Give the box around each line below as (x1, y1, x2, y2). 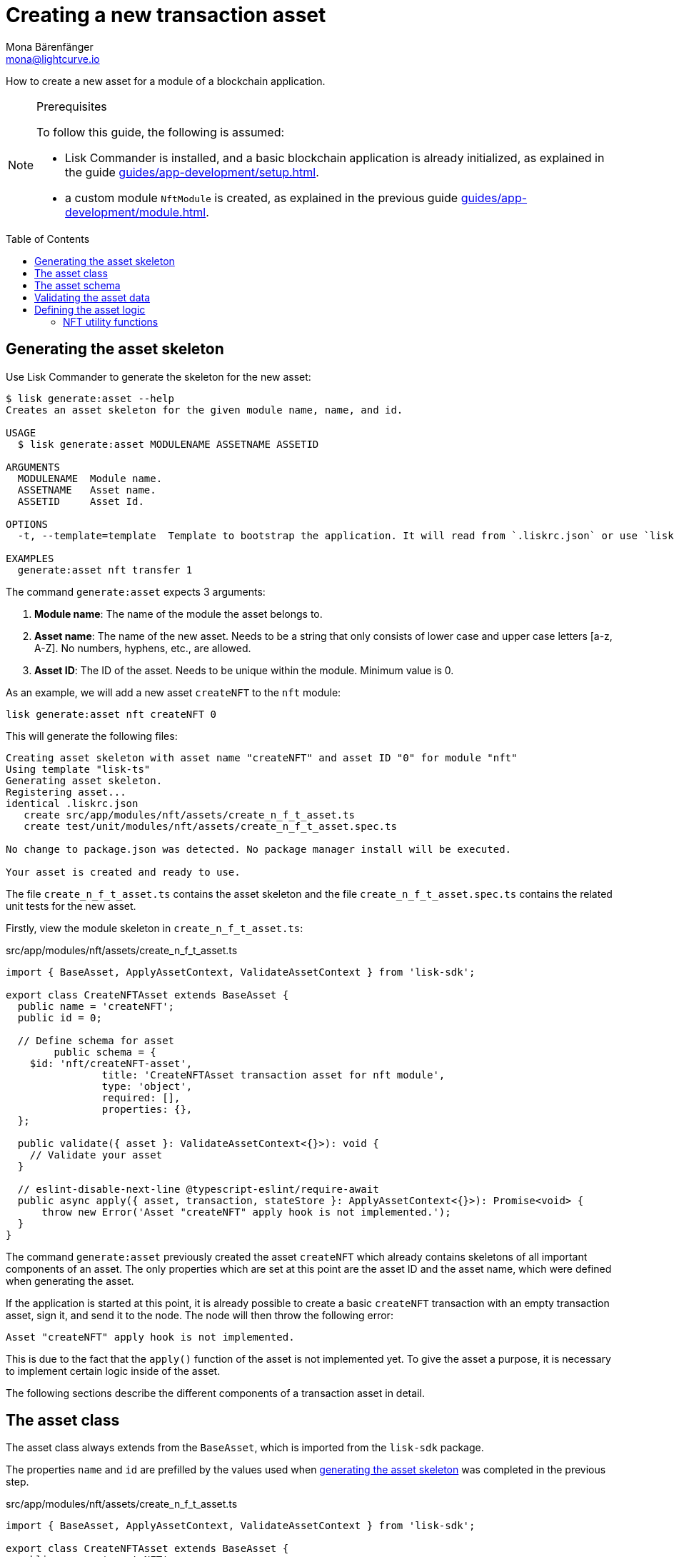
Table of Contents (6, 232, 90, 245)
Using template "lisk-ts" (6, 763, 151, 775)
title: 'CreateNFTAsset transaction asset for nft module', (101, 1068, 446, 1081)
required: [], (101, 1091, 181, 1103)
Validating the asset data (34, 291, 151, 304)
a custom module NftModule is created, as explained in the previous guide (65, 190, 458, 205)
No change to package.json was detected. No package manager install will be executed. (6, 843, 512, 855)
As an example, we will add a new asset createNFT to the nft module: (6, 686, 341, 699)
